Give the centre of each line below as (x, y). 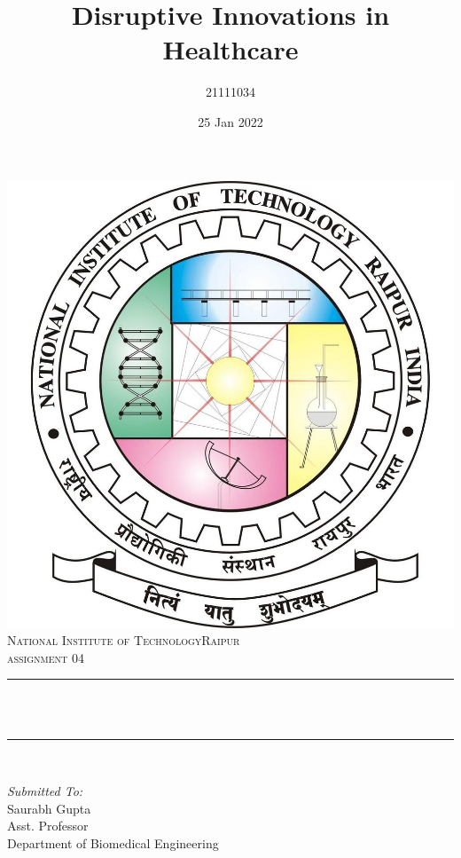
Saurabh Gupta (49, 808)
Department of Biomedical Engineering (113, 842)
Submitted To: (45, 791)
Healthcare (230, 49)
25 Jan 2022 (230, 121)
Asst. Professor (48, 826)
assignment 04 (46, 657)
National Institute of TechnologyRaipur (124, 640)
